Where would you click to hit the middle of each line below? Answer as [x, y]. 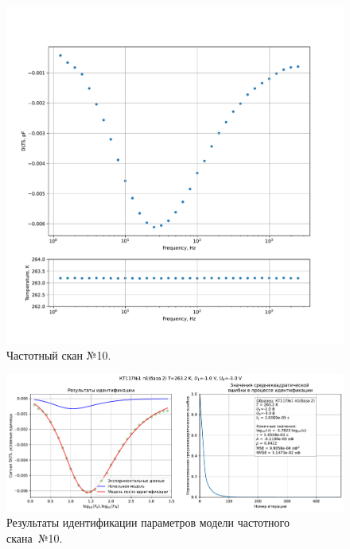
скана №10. [35, 537]
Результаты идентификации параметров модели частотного [148, 522]
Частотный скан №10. [59, 354]
